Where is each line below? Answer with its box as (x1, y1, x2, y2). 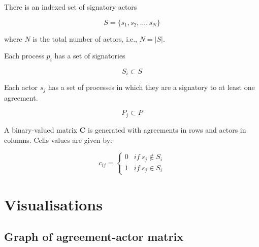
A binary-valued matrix (4, 124, 77, 135)
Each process (4, 50, 44, 61)
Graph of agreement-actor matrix (4, 229, 183, 244)
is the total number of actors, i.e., (33, 33, 137, 44)
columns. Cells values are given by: (4, 134, 112, 145)
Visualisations (4, 194, 103, 214)
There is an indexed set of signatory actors (4, 2, 137, 12)
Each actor (4, 82, 38, 92)
